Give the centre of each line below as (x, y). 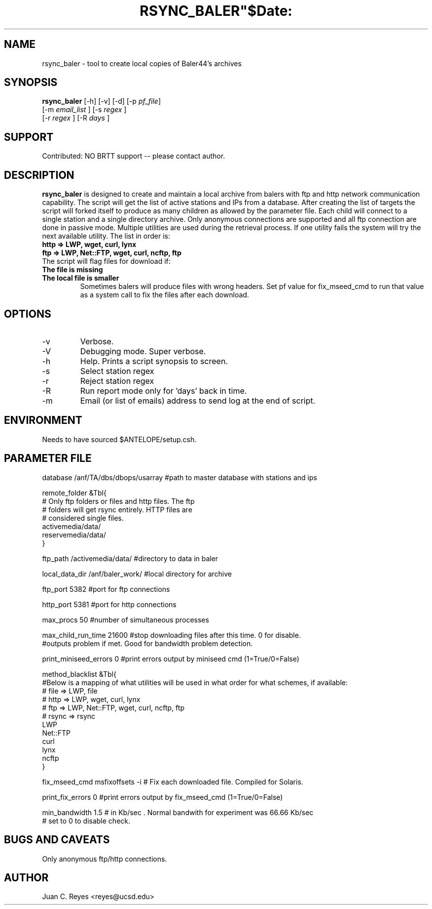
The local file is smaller (81, 278)
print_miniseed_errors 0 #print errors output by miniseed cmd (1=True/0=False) (171, 659)
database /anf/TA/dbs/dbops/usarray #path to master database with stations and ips (180, 477)
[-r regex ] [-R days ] (76, 118)
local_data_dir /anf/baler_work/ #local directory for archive (137, 574)
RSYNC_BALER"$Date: (216, 11)
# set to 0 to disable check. (86, 821)
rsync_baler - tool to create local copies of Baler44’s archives (142, 63)
